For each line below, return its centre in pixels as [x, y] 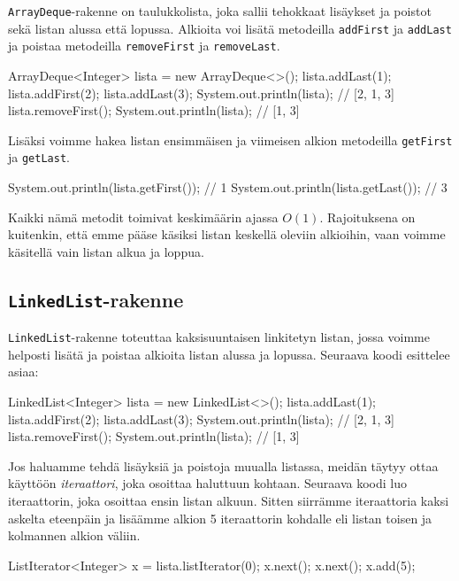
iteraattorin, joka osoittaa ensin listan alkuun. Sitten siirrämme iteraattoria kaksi [229, 501]
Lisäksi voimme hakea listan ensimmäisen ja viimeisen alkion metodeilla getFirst [230, 139]
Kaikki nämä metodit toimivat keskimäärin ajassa [143, 217]
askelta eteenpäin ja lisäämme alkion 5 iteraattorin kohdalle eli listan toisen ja [220, 518]
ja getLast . [39, 157]
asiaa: [23, 372]
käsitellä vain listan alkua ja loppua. [106, 251]
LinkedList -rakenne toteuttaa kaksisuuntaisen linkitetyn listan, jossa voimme [219, 337]
